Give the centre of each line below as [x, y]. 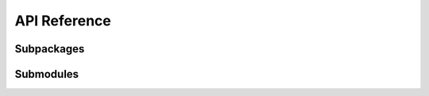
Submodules [47, 74]
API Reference [63, 21]
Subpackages [50, 49]
